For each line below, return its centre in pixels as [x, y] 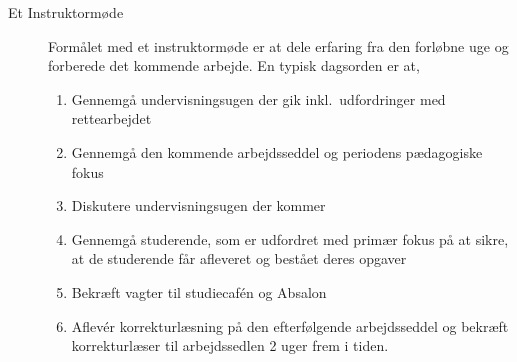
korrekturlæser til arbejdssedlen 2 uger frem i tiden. [230, 345]
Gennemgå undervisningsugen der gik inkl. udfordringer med [258, 98]
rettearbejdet [111, 118]
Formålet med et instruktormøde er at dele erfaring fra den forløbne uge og [278, 45]
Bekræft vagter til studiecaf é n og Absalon [199, 291]
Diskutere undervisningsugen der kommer [198, 205]
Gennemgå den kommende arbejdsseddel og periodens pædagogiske [277, 151]
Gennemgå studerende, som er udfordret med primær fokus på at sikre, [290, 238]
